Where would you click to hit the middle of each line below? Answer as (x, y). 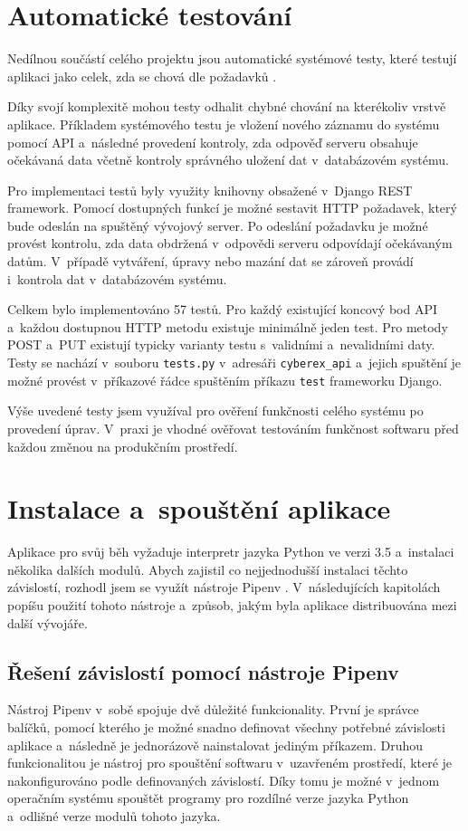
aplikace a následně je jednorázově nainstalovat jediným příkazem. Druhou (215, 745)
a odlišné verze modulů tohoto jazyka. (114, 815)
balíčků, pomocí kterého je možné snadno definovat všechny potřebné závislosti (226, 727)
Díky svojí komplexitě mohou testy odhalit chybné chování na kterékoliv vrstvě (227, 106)
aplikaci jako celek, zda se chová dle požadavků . (142, 76)
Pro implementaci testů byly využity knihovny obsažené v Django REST (210, 190)
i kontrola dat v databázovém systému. (117, 278)
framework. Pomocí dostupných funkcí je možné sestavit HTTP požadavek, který (232, 208)
